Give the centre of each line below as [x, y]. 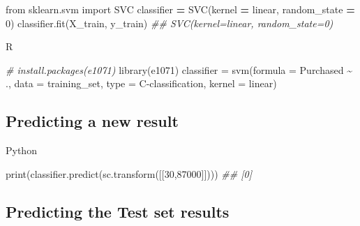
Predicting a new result [92, 121]
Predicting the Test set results [118, 211]
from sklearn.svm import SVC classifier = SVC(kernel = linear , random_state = [180, 9]
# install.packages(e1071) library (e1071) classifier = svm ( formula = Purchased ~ [179, 69]
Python [21, 150]
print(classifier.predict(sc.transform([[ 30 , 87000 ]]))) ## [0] [129, 173]
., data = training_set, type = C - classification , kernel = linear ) [141, 83]
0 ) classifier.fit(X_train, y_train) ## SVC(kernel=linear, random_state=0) [170, 23]
